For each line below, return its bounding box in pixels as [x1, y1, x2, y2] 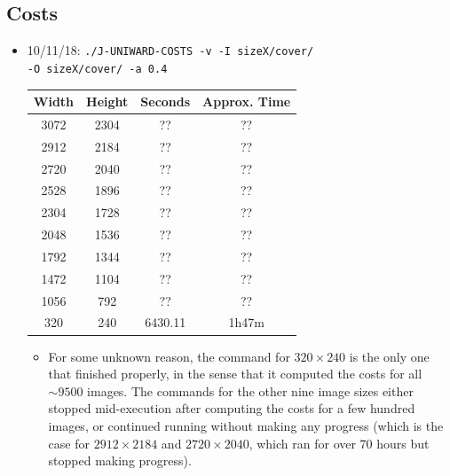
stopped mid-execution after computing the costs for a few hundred [48, 399, 415, 417]
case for [48, 433, 90, 452]
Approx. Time [202, 92, 291, 111]
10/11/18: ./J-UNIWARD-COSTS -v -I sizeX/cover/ [27, 41, 314, 59]
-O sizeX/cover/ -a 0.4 [27, 62, 168, 75]
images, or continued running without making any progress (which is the [48, 416, 444, 434]
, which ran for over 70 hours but [249, 433, 430, 452]
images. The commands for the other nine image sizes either [87, 381, 414, 400]
